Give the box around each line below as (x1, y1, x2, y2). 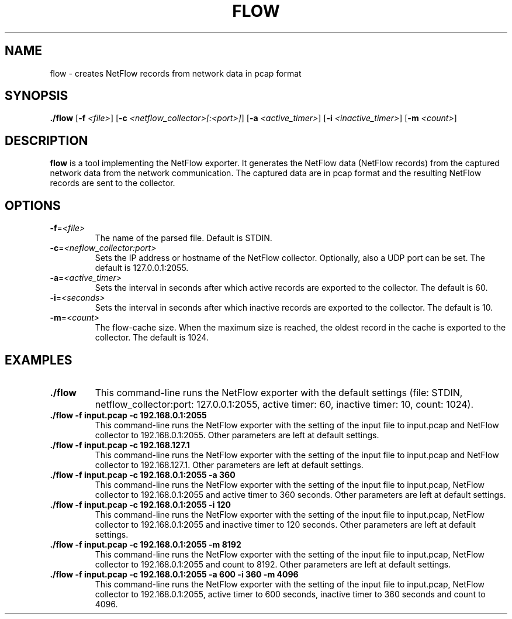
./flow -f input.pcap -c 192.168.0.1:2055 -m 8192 (50, 539, 241, 549)
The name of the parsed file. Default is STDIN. (95, 233, 272, 243)
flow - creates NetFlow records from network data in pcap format (50, 68, 302, 78)
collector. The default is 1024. (95, 332, 209, 343)
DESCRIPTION (5, 133, 88, 148)
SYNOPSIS (5, 88, 68, 104)
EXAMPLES (5, 352, 72, 367)
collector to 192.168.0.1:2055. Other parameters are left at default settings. (95, 429, 379, 440)
